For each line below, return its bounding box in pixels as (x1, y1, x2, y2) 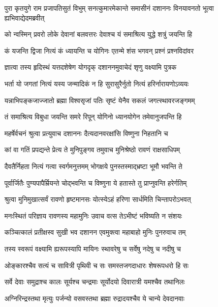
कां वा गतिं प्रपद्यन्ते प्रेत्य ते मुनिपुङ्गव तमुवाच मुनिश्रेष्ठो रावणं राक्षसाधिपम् (4, 144, 180, 155)
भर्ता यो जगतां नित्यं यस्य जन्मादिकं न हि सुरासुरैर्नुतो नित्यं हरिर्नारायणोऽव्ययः (4, 78, 189, 88)
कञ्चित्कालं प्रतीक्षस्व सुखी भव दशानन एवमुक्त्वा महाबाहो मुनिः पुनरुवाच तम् (4, 227, 186, 237)
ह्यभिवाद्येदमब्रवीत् (4, 12, 45, 23)
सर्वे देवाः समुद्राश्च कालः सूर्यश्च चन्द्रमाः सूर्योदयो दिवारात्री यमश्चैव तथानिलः (4, 277, 185, 287)
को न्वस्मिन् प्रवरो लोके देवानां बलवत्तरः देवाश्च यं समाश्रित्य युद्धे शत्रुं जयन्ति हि (4, 29, 192, 39)
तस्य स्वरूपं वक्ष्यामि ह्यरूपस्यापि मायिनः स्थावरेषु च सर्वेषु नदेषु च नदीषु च (4, 243, 181, 253)
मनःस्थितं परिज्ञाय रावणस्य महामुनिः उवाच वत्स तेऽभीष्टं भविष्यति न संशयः (4, 210, 182, 221)
